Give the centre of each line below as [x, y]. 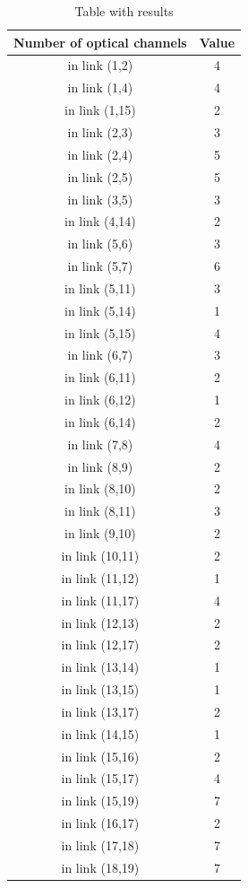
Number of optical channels [100, 42]
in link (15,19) [100, 801]
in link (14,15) [100, 733]
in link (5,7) [100, 266]
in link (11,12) [100, 577]
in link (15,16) [100, 756]
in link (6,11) [100, 377]
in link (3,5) [100, 199]
